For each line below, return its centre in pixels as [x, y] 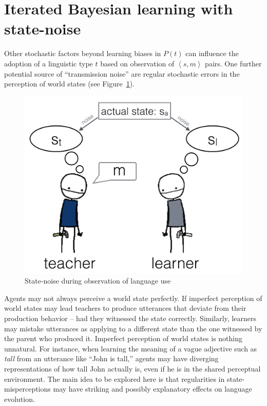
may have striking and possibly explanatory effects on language [152, 389]
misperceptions [27, 389]
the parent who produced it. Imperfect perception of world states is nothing [123, 338]
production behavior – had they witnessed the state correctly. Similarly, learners [130, 318]
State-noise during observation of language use [98, 281]
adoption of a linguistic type [49, 63]
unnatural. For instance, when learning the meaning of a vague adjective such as [131, 348]
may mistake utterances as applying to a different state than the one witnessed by [133, 328]
